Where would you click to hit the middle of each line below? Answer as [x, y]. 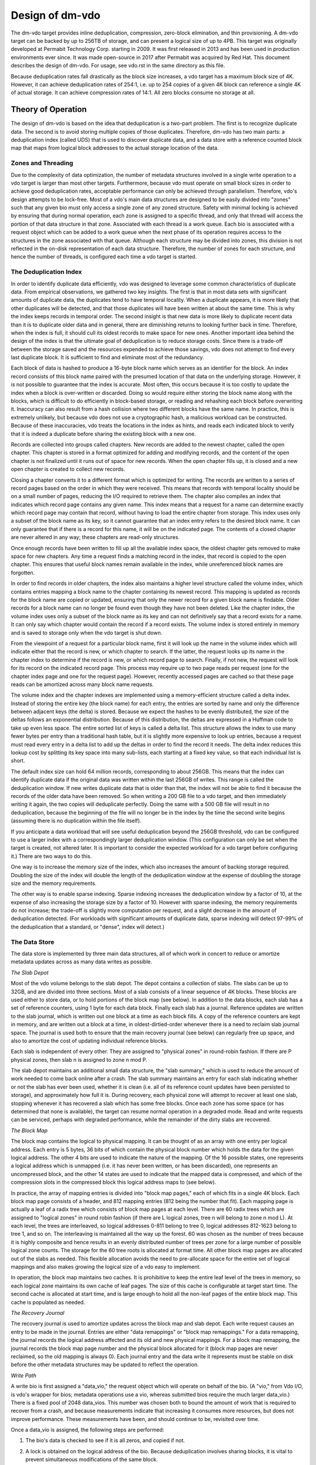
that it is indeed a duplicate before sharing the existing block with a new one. [103, 434]
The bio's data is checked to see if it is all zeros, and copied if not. [105, 1440]
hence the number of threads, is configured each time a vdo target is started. [104, 257]
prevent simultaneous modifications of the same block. [92, 1460]
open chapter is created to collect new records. [68, 469]
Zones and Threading [42, 163]
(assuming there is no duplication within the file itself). [76, 821]
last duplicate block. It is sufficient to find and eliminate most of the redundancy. [107, 357]
